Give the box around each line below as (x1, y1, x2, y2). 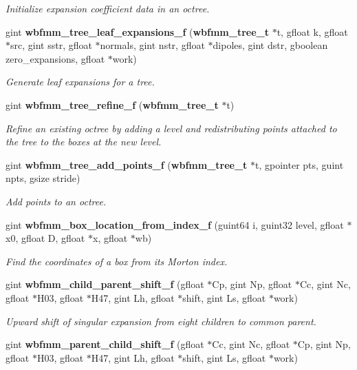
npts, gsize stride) (6, 171, 80, 185)
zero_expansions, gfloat (6, 51, 105, 65)
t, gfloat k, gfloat (277, 24, 348, 39)
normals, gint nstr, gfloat (100, 38, 205, 52)
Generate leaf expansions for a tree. (6, 74, 155, 89)
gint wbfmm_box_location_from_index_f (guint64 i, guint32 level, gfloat (6, 217, 344, 232)
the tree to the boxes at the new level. (6, 134, 162, 149)
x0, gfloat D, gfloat (6, 231, 85, 245)
